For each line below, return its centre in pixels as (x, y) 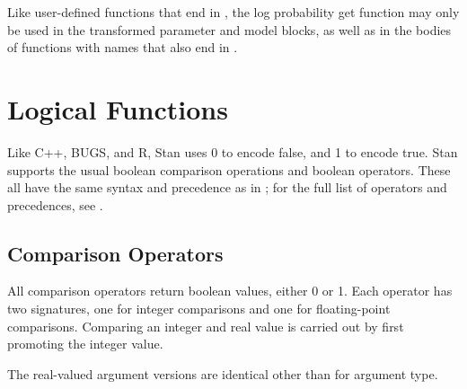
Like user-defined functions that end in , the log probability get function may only (233, 12)
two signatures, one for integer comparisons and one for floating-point (199, 309)
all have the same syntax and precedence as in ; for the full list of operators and (227, 187)
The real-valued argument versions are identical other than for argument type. (223, 373)
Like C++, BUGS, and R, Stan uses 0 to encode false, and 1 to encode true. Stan (233, 151)
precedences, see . (55, 204)
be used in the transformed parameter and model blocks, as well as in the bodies (229, 29)
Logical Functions (118, 108)
